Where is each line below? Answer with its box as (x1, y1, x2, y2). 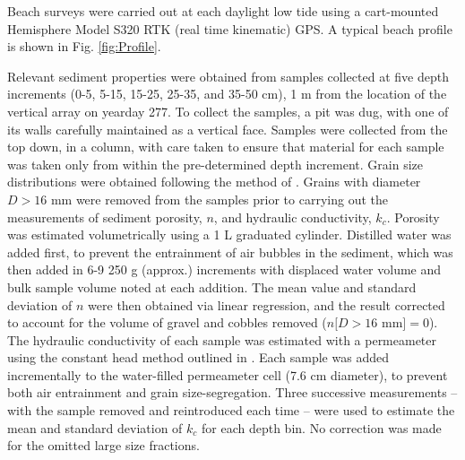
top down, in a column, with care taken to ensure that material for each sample (7, 137, 444, 156)
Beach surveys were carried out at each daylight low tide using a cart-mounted (7, 2, 439, 20)
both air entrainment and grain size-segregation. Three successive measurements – (7, 383, 458, 402)
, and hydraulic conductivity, (213, 207, 372, 226)
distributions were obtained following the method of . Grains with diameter (7, 172, 421, 191)
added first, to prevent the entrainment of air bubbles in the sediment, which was (7, 242, 453, 261)
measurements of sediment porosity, (7, 207, 202, 226)
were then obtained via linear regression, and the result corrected (88, 295, 445, 314)
